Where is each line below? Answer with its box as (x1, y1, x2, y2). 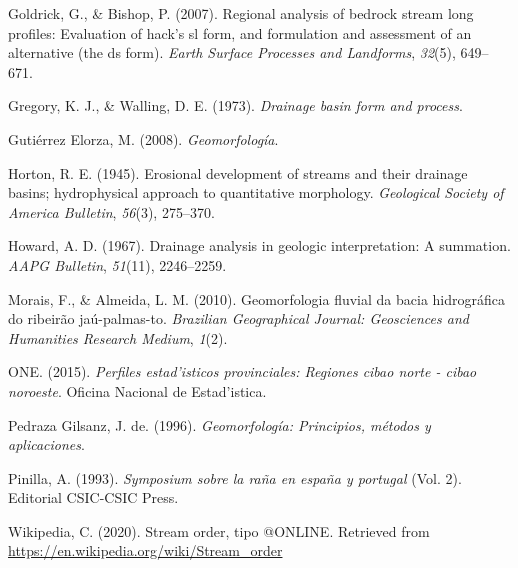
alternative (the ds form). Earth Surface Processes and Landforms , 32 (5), (8, 42, 456, 63)
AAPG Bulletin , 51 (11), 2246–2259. (8, 254, 227, 275)
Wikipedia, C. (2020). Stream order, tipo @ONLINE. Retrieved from (8, 520, 430, 541)
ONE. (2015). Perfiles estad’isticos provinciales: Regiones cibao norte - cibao (8, 361, 477, 382)
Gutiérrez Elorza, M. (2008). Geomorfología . (8, 128, 279, 149)
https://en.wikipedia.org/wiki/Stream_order (8, 540, 283, 561)
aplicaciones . (8, 434, 85, 455)
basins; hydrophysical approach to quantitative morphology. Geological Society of (8, 182, 504, 203)
